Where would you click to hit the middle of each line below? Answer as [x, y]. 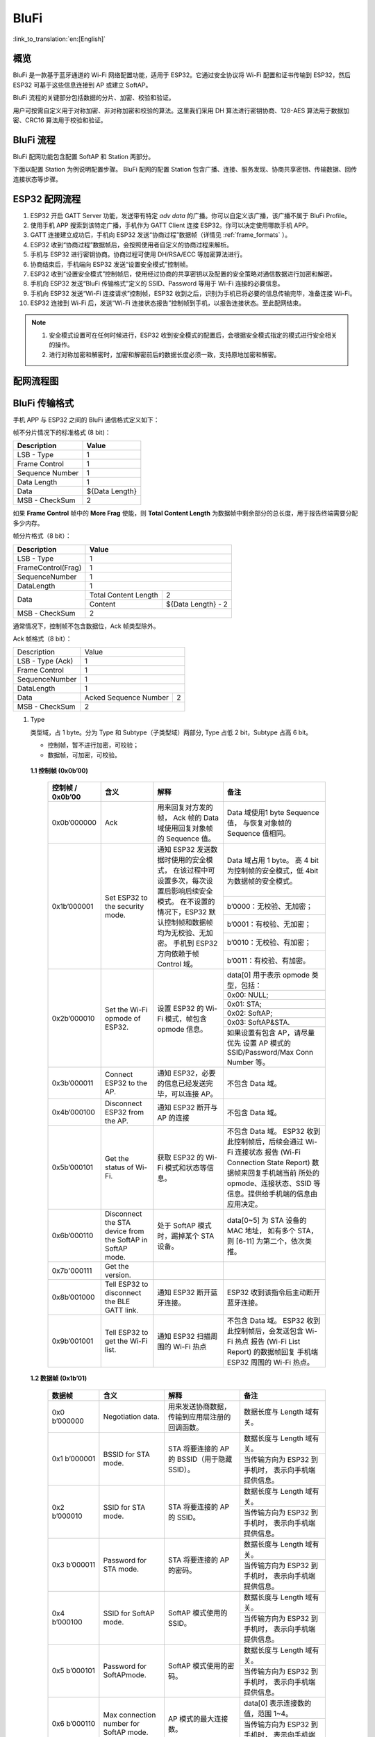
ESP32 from [124, 1112]
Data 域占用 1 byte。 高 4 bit [273, 860]
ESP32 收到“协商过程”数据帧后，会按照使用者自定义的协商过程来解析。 [131, 245]
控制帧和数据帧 [189, 923]
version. [118, 1275]
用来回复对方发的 [185, 807]
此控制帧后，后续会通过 [265, 1142]
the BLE [117, 1301]
